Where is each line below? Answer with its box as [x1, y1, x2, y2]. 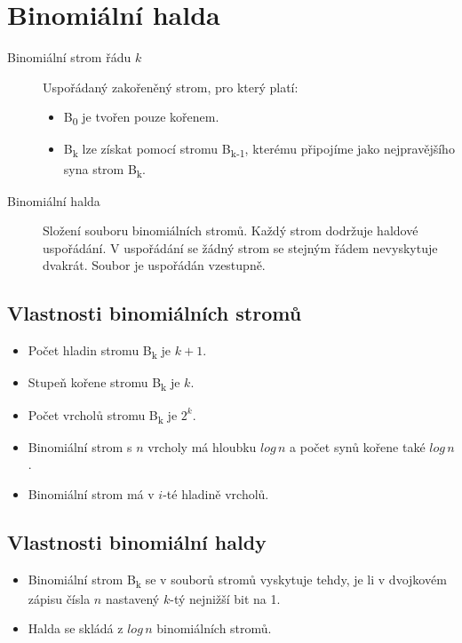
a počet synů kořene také [290, 437, 426, 456]
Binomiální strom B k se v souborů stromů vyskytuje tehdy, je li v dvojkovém [28, 569, 447, 591]
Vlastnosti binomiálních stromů [7, 299, 302, 327]
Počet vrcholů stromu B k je [28, 405, 178, 426]
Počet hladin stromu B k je [28, 341, 171, 362]
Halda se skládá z [28, 619, 123, 638]
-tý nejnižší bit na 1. [170, 589, 281, 607]
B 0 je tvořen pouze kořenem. [63, 107, 219, 129]
